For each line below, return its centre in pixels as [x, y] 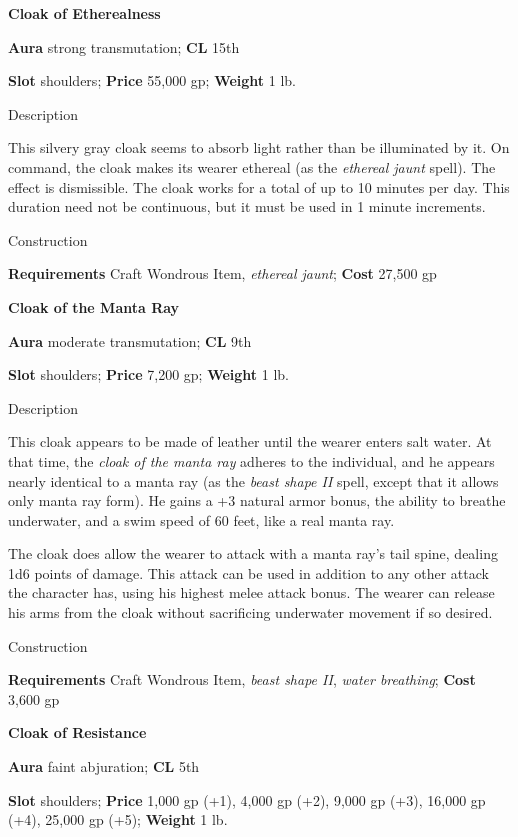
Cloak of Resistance [77, 732]
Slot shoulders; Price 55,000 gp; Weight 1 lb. [152, 80]
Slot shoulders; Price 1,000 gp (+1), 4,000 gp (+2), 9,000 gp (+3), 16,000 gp [247, 799]
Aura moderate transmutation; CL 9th [130, 340]
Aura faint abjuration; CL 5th [104, 766]
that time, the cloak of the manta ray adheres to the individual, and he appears [251, 460]
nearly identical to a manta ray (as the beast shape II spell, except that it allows [253, 480]
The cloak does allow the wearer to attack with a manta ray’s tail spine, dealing [253, 553]
